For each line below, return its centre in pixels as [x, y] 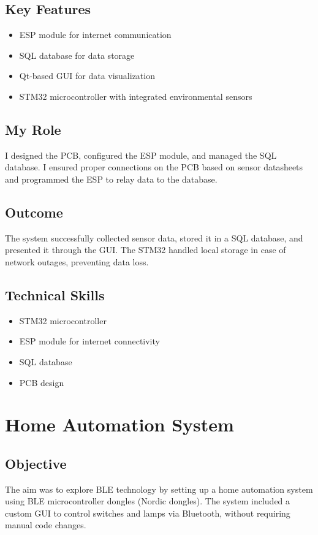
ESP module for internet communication [95, 35]
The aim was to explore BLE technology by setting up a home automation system [159, 489]
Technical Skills [55, 294]
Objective [36, 463]
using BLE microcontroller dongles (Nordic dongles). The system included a [148, 501]
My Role [33, 129]
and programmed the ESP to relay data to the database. [111, 179]
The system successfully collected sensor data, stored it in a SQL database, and [154, 237]
